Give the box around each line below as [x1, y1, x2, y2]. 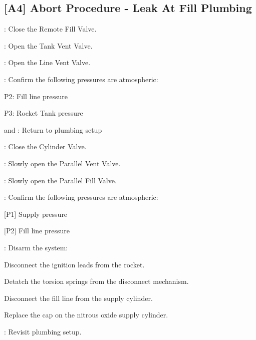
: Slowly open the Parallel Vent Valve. [4, 158, 121, 168]
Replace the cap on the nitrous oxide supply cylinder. [4, 309, 168, 320]
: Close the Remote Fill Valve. [4, 24, 97, 34]
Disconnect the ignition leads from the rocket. [4, 259, 145, 269]
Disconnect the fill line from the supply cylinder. [4, 292, 153, 303]
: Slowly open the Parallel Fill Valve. [4, 175, 117, 185]
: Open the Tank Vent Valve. [4, 40, 93, 51]
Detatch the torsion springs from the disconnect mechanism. [4, 276, 189, 286]
